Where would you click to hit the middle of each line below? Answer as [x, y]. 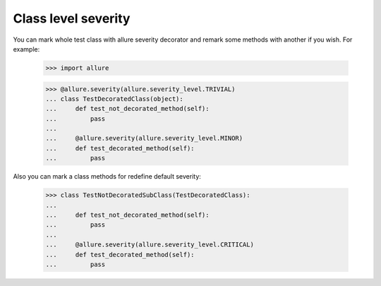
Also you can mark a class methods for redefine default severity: [107, 177]
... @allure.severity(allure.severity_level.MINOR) [144, 138]
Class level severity [72, 18]
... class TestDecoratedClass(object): [114, 99]
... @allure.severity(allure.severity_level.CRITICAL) [150, 245]
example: [26, 49]
